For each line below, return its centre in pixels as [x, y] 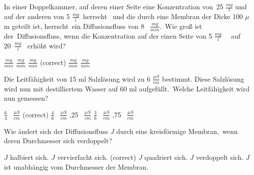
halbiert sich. [29, 157]
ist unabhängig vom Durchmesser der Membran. [76, 166]
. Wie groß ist [181, 26]
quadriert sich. [166, 157]
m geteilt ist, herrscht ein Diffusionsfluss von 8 [74, 26]
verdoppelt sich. [220, 157]
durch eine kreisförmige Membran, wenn [177, 131]
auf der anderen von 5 [37, 16]
